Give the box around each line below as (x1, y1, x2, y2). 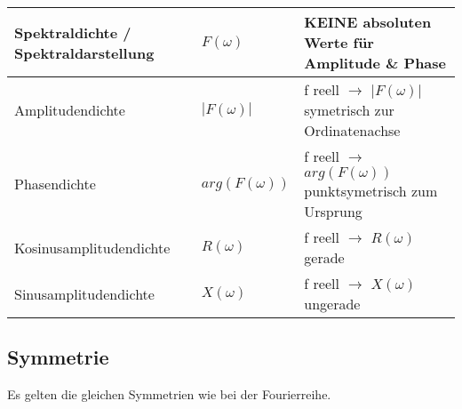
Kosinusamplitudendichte (14, 237, 171, 258)
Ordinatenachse (304, 120, 401, 140)
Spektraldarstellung (14, 42, 155, 63)
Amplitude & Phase (304, 52, 446, 73)
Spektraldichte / (14, 21, 131, 43)
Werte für (304, 32, 374, 52)
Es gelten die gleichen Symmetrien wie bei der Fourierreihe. (7, 385, 331, 404)
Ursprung (304, 201, 362, 221)
